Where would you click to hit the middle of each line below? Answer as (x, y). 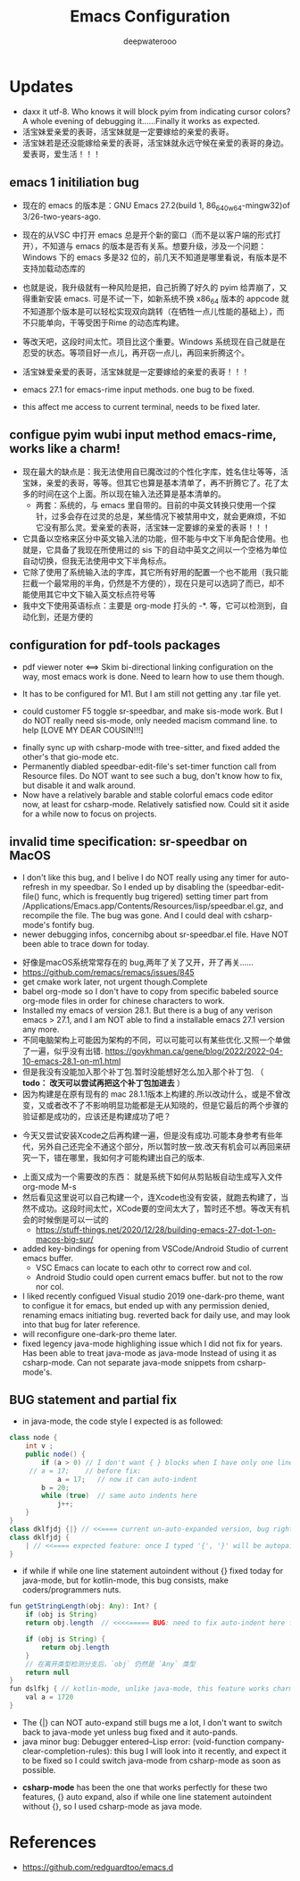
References (53, 1843)
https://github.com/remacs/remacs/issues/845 (108, 972)
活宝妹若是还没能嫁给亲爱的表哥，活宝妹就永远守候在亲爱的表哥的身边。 (155, 142)
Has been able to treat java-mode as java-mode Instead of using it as (149, 1353)
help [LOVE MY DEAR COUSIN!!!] (83, 730)
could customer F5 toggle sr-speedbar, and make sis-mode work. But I (152, 711)
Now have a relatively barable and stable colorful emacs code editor (148, 794)
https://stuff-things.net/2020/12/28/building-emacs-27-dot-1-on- (156, 1229)
